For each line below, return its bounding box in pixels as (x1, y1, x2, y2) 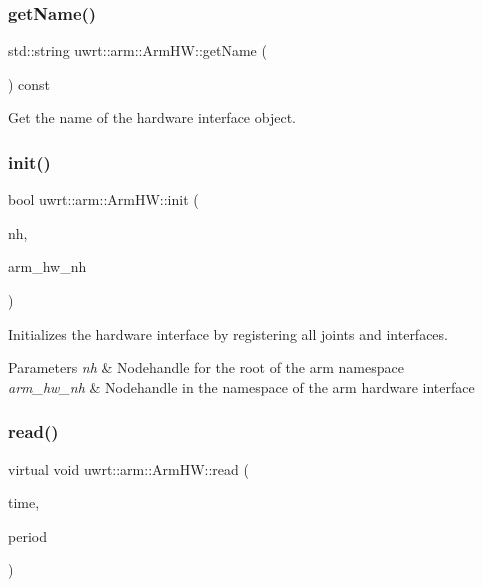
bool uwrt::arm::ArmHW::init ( (8, 189, 199, 210)
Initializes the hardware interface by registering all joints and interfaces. (8, 323, 448, 344)
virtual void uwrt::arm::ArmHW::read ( (8, 458, 249, 479)
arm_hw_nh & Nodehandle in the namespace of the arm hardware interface (8, 376, 475, 397)
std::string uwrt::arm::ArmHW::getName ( (8, 40, 267, 61)
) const (8, 73, 51, 94)
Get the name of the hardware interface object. (8, 107, 296, 128)
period (8, 525, 47, 546)
